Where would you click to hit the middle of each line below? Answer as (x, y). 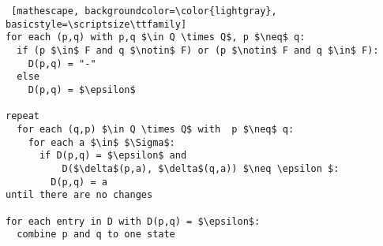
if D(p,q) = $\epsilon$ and (113, 156)
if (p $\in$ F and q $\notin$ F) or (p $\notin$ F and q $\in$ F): (198, 50)
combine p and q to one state (96, 235)
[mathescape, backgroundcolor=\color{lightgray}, (144, 11)
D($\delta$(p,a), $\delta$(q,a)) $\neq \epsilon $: (201, 168)
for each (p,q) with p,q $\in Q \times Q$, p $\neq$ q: (156, 37)
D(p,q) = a (79, 182)
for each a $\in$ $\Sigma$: (101, 142)
